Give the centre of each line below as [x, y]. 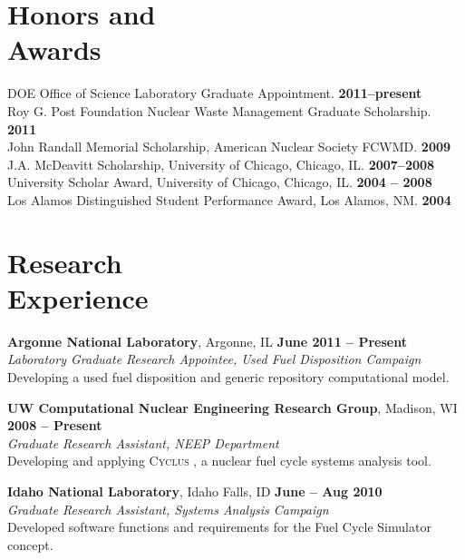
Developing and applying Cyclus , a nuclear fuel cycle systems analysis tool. [219, 461]
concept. [30, 544]
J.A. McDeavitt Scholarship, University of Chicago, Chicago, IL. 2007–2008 [221, 164]
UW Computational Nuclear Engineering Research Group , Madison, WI [232, 407]
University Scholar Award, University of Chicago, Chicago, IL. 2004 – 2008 [220, 182]
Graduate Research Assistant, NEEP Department [143, 442]
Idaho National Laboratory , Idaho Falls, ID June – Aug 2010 [195, 491]
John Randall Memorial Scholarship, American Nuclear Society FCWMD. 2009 [229, 147]
